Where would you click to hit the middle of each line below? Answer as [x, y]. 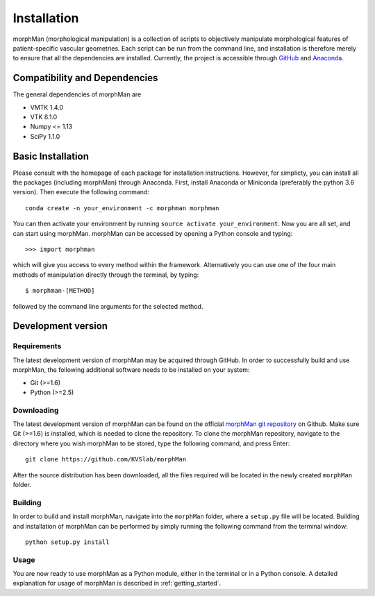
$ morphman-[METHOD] [60, 291]
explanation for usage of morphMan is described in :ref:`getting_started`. [117, 584]
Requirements [37, 346]
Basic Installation [51, 156]
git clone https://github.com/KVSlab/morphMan [106, 459]
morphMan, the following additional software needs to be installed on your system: [131, 370]
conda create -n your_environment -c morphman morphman [122, 208]
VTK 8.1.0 [44, 117]
